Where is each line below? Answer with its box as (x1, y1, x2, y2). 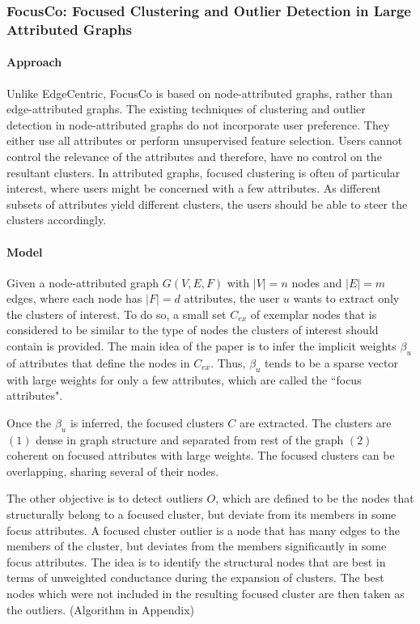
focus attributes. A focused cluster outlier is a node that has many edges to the (6, 521, 400, 538)
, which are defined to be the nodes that (215, 490, 414, 507)
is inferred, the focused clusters (70, 414, 224, 431)
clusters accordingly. (6, 211, 107, 228)
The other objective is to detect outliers (6, 490, 203, 507)
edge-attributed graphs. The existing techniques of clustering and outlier (6, 100, 366, 117)
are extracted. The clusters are (240, 414, 392, 431)
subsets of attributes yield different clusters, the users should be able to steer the (6, 195, 408, 212)
